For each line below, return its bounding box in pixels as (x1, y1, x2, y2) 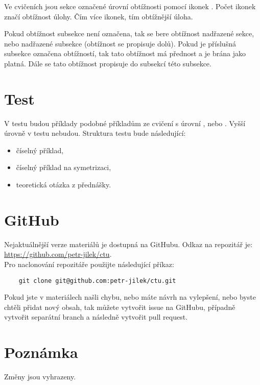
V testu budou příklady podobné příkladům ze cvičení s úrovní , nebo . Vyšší (4, 117, 246, 128)
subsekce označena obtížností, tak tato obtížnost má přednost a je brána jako (4, 48, 246, 59)
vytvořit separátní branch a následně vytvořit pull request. (4, 311, 188, 322)
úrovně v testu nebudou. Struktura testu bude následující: (4, 128, 186, 138)
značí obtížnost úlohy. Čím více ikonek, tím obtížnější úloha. (4, 11, 193, 21)
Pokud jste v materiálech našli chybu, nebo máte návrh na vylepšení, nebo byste (4, 292, 256, 302)
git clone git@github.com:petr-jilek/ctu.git (18, 277, 176, 284)
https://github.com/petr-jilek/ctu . (4, 249, 112, 259)
